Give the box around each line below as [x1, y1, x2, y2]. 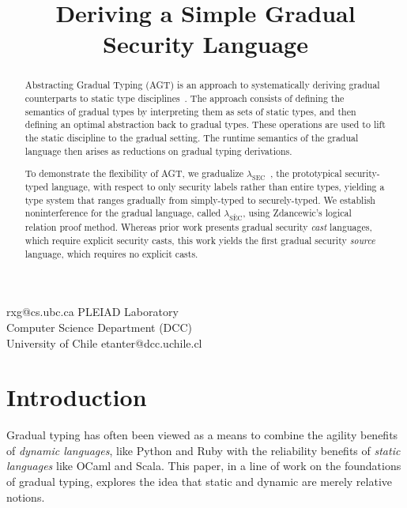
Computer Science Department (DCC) [6, 318, 192, 335]
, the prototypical [269, 167, 342, 180]
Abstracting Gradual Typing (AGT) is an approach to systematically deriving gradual [24, 78, 380, 92]
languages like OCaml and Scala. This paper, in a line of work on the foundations [6, 457, 401, 474]
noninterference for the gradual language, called [24, 206, 221, 220]
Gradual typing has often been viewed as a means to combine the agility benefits [6, 427, 398, 443]
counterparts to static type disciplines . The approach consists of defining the [24, 92, 345, 105]
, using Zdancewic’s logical [243, 206, 352, 220]
